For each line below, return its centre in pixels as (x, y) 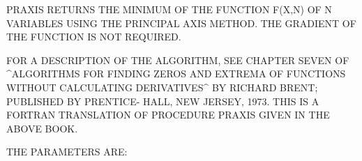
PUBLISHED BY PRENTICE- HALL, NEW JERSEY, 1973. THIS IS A (163, 101)
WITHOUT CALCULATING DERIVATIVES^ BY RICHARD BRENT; (162, 87)
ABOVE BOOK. (42, 128)
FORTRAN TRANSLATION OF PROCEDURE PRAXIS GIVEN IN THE (168, 115)
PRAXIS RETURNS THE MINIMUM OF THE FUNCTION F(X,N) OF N (169, 9)
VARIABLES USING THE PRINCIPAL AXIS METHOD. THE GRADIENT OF (181, 23)
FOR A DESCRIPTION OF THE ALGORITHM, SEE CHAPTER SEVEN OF (178, 60)
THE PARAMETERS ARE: (67, 152)
